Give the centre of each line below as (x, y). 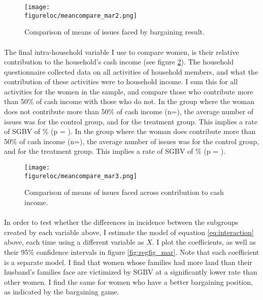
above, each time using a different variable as (74, 242)
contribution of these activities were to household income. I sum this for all (121, 81)
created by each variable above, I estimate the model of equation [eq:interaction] (129, 232)
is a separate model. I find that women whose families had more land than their (128, 262)
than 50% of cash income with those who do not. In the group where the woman (129, 101)
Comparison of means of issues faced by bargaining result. (114, 32)
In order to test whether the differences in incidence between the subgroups (121, 222)
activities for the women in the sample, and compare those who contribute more (129, 91)
